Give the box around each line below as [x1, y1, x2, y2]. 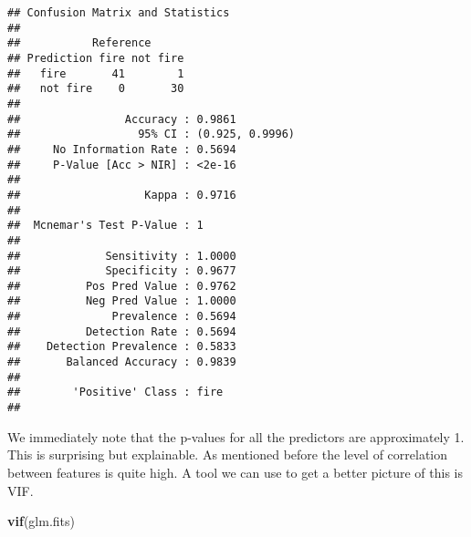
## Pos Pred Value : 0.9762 [7, 279, 236, 293]
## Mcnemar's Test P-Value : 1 [7, 219, 204, 232]
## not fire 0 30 [7, 82, 184, 96]
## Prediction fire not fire [7, 51, 184, 65]
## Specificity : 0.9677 [7, 264, 236, 278]
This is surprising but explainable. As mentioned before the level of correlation [7, 445, 448, 464]
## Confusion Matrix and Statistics [7, 6, 230, 19]
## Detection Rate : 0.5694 [7, 325, 236, 338]
